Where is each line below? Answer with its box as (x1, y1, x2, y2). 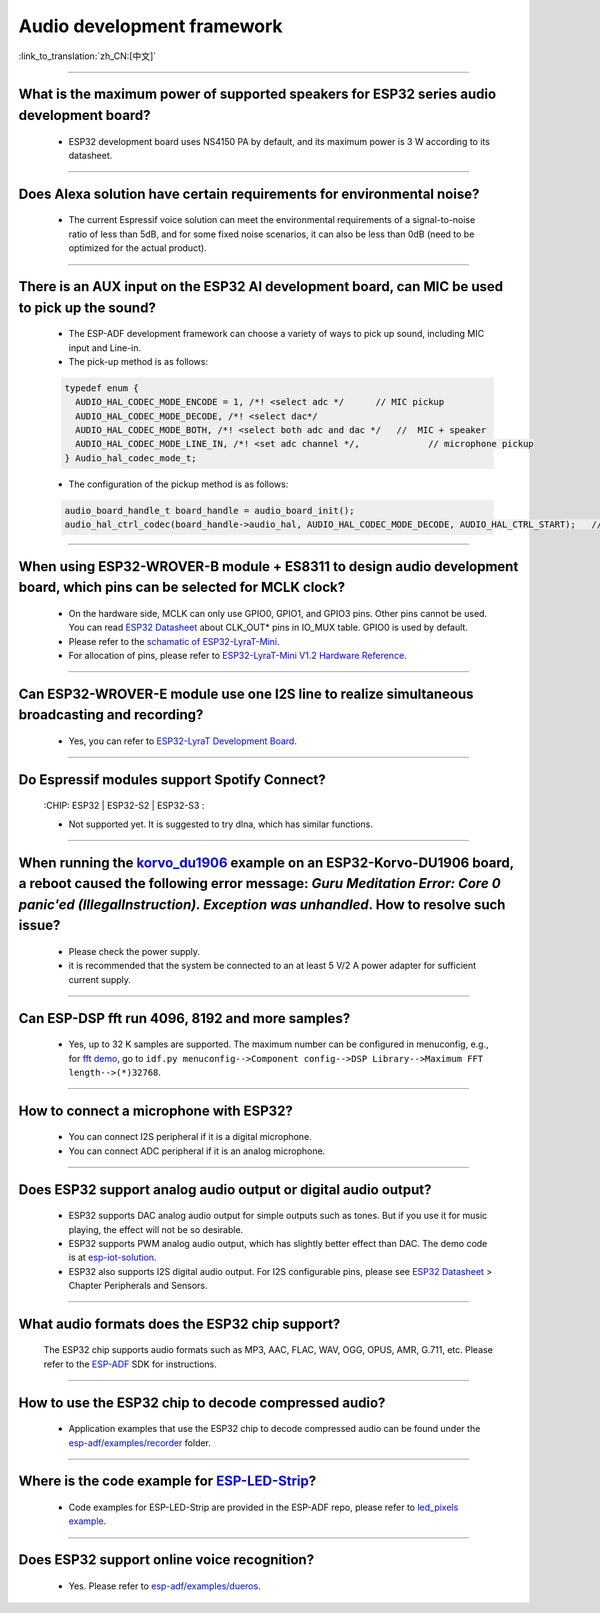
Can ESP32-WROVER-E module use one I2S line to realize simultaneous (18, 685, 474, 702)
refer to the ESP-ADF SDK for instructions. (43, 1358, 217, 1370)
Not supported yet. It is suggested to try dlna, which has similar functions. (68, 818, 374, 830)
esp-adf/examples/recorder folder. (68, 1436, 212, 1449)
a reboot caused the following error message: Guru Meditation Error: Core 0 (18, 875, 501, 892)
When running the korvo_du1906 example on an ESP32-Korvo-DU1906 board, (18, 854, 514, 871)
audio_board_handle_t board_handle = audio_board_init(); (64, 505, 355, 516)
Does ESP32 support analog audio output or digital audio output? (18, 1181, 432, 1198)
